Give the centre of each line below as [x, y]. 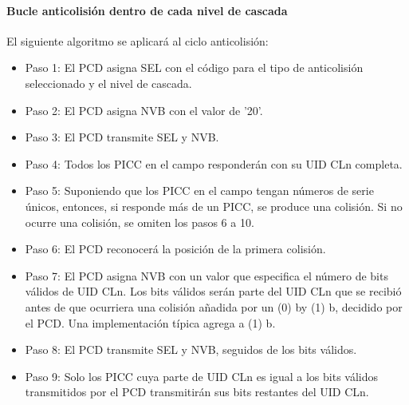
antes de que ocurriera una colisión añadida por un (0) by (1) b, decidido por [214, 306]
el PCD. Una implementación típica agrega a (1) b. [150, 322]
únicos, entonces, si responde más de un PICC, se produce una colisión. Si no [214, 206]
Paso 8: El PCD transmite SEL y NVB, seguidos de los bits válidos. [191, 349]
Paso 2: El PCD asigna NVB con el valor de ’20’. [144, 110]
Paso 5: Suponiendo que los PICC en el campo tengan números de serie [199, 191]
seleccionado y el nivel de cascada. [108, 83]
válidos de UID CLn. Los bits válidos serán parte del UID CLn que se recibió [213, 291]
